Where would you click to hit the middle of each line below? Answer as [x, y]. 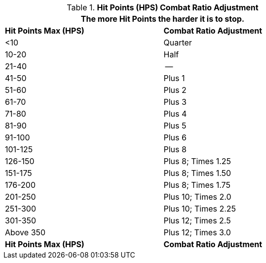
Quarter [178, 43]
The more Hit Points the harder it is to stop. [163, 19]
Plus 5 [175, 126]
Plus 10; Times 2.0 [197, 197]
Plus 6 [175, 137]
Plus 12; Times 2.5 [197, 220]
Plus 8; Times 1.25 [197, 161]
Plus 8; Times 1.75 [197, 185]
